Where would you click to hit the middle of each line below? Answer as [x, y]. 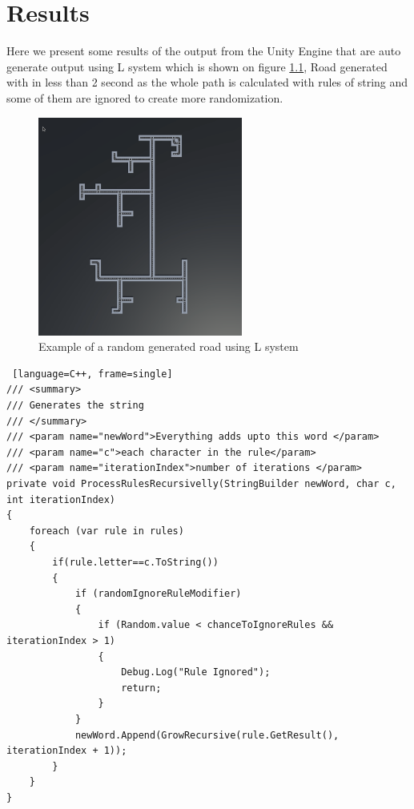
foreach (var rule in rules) [107, 531]
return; [141, 688]
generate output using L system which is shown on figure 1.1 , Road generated [197, 66]
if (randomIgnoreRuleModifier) [158, 594]
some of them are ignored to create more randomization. [145, 97]
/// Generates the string [75, 406]
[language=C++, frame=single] [92, 374]
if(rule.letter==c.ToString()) [135, 562]
